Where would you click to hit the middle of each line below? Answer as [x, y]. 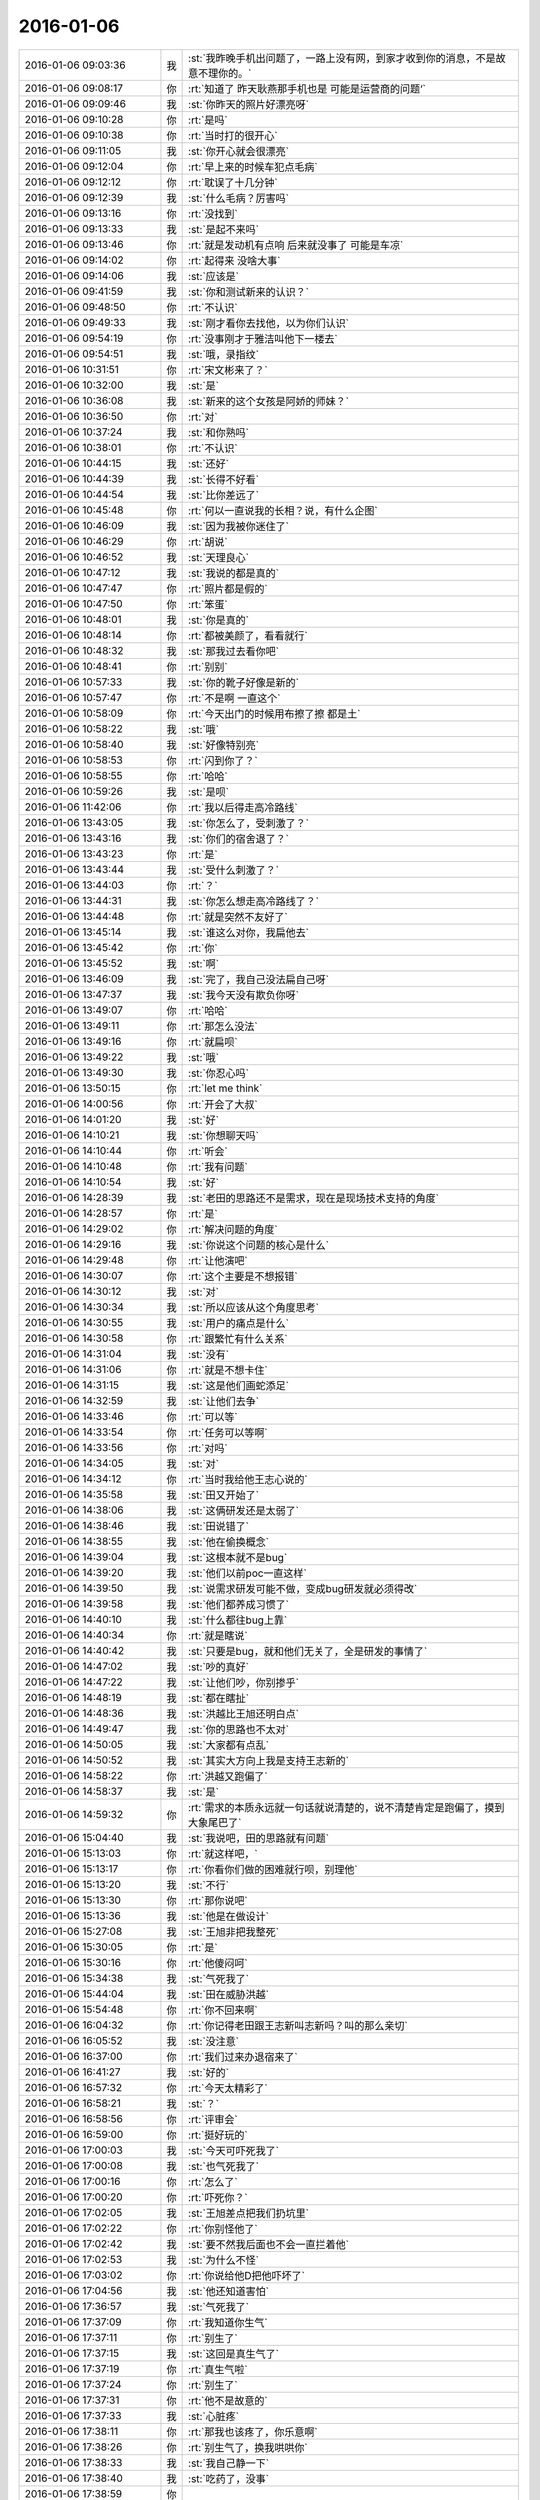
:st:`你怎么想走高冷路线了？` [254, 901]
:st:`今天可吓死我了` [234, 2150]
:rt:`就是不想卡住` [228, 1370]
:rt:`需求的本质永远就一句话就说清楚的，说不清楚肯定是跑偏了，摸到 [346, 1807]
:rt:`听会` [208, 1151]
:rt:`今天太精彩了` [228, 2088]
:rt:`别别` [208, 667]
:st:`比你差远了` [224, 495]
